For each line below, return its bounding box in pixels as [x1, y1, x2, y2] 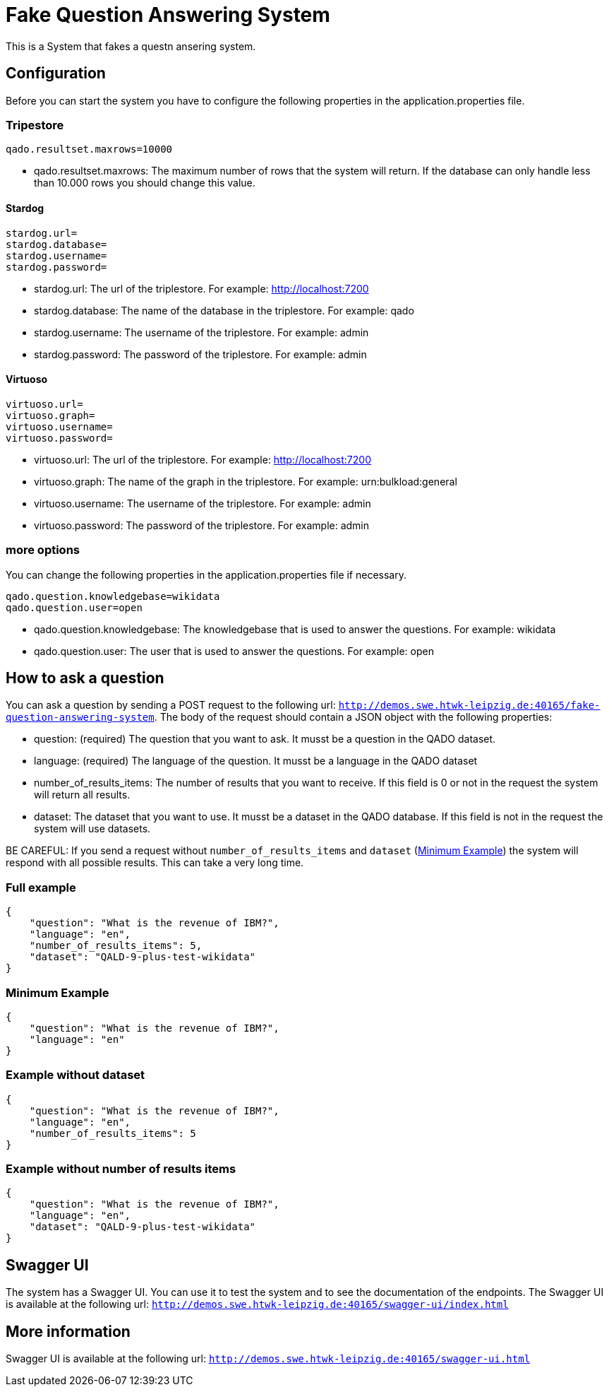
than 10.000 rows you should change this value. [34, 177, 255, 189]
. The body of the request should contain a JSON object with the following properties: [154, 711, 553, 724]
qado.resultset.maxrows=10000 [6, 143, 173, 155]
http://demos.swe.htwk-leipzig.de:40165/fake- [338, 700, 601, 712]
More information [6, 1322, 131, 1340]
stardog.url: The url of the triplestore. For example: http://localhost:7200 [34, 282, 369, 295]
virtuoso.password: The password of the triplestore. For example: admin [34, 519, 370, 531]
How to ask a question [6, 668, 164, 687]
